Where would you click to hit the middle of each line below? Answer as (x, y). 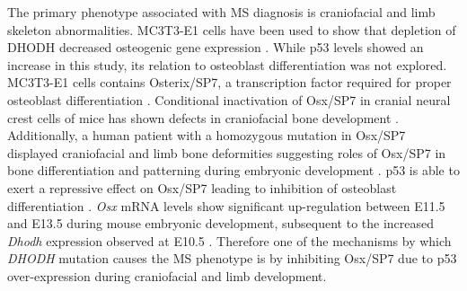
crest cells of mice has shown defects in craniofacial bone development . (203, 117)
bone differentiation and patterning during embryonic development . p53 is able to (233, 170)
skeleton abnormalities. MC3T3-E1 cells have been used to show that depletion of (232, 29)
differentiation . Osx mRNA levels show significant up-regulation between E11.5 (226, 205)
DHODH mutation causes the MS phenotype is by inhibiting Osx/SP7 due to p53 (232, 258)
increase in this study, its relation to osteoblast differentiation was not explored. (227, 64)
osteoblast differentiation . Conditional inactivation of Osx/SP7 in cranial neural (229, 99)
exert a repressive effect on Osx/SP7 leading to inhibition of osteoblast (202, 187)
